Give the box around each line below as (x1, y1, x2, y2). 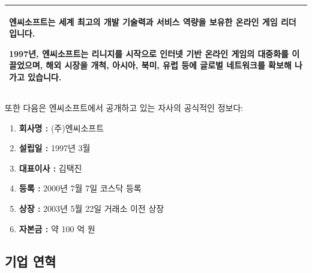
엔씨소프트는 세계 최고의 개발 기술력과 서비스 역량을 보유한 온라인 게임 (9, 15, 278, 28)
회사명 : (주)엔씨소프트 (19, 121, 104, 134)
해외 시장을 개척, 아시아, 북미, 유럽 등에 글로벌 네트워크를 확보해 (46, 59, 292, 71)
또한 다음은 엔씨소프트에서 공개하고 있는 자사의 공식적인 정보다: (5, 101, 244, 113)
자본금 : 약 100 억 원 (19, 222, 95, 235)
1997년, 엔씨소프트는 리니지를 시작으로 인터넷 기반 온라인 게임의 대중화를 (9, 47, 289, 59)
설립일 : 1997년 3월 (19, 142, 91, 154)
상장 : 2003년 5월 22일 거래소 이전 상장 (19, 202, 164, 214)
